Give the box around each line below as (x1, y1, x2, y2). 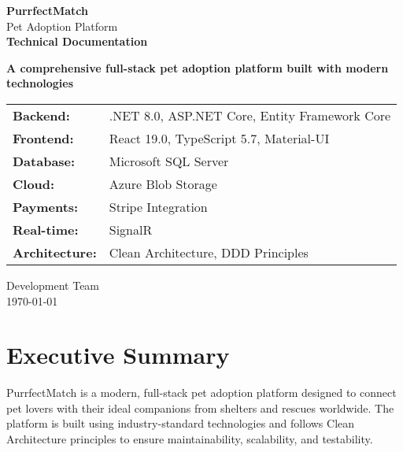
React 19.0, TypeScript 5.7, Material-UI (109, 128, 330, 147)
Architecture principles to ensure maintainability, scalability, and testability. (6, 431, 373, 447)
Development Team (6, 276, 100, 293)
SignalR (109, 220, 153, 239)
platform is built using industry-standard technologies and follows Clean (6, 415, 355, 432)
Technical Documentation (6, 33, 148, 50)
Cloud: (13, 174, 55, 193)
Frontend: (13, 128, 74, 147)
